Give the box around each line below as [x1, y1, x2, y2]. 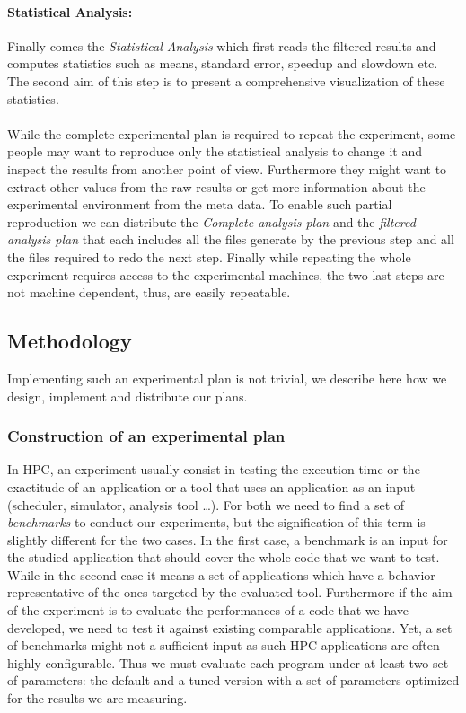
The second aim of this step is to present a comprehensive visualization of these [7, 71, 445, 90]
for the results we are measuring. [7, 689, 188, 708]
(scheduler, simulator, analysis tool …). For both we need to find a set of [7, 495, 405, 514]
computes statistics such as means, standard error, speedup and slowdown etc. [7, 54, 438, 73]
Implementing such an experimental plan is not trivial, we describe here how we [7, 368, 447, 387]
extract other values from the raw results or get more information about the [7, 177, 426, 196]
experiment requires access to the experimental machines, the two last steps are [7, 265, 444, 284]
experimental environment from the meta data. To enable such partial [7, 195, 392, 214]
